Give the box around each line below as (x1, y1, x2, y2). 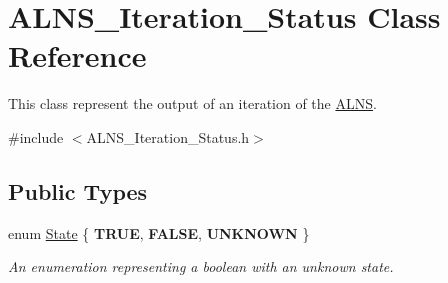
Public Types (8, 175, 148, 206)
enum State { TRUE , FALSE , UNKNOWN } (8, 222, 310, 243)
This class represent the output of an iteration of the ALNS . (8, 93, 377, 114)
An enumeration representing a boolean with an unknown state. (8, 256, 394, 277)
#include (8, 126, 64, 147)
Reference (8, 35, 147, 76)
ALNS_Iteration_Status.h (86, 126, 250, 147)
